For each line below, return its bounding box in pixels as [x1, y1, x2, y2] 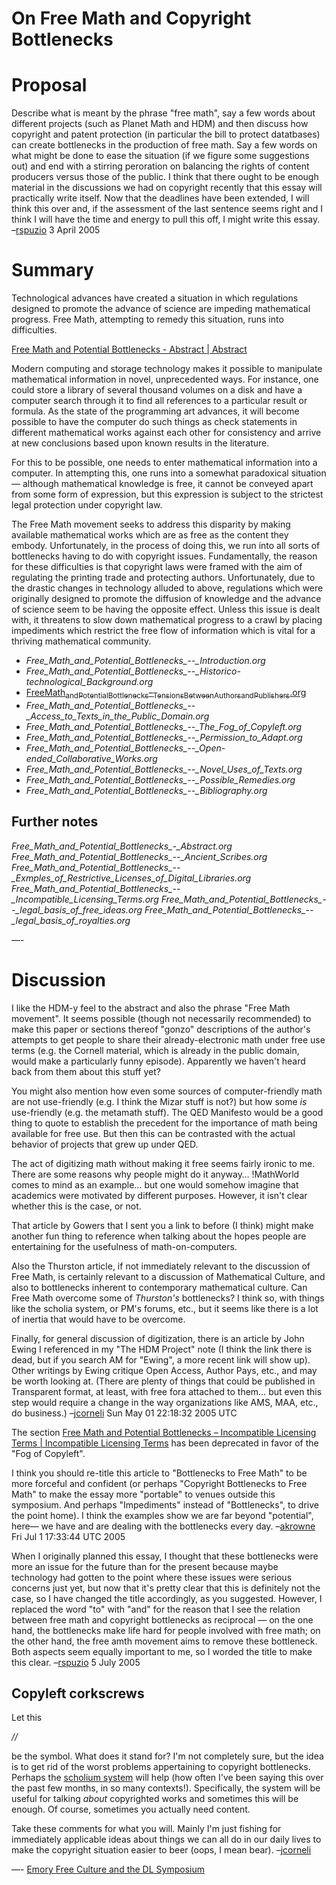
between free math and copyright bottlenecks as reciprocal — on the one [11, 1613, 314, 1626]
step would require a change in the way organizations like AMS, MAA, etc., [11, 1396, 319, 1408]
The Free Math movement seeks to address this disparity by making [11, 518, 291, 531]
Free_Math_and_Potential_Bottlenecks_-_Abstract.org [11, 840, 233, 852]
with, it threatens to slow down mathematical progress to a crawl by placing [11, 614, 323, 626]
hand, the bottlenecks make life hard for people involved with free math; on [11, 1624, 321, 1636]
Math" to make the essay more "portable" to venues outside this [11, 1488, 276, 1500]
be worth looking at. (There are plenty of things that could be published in [11, 1375, 316, 1387]
